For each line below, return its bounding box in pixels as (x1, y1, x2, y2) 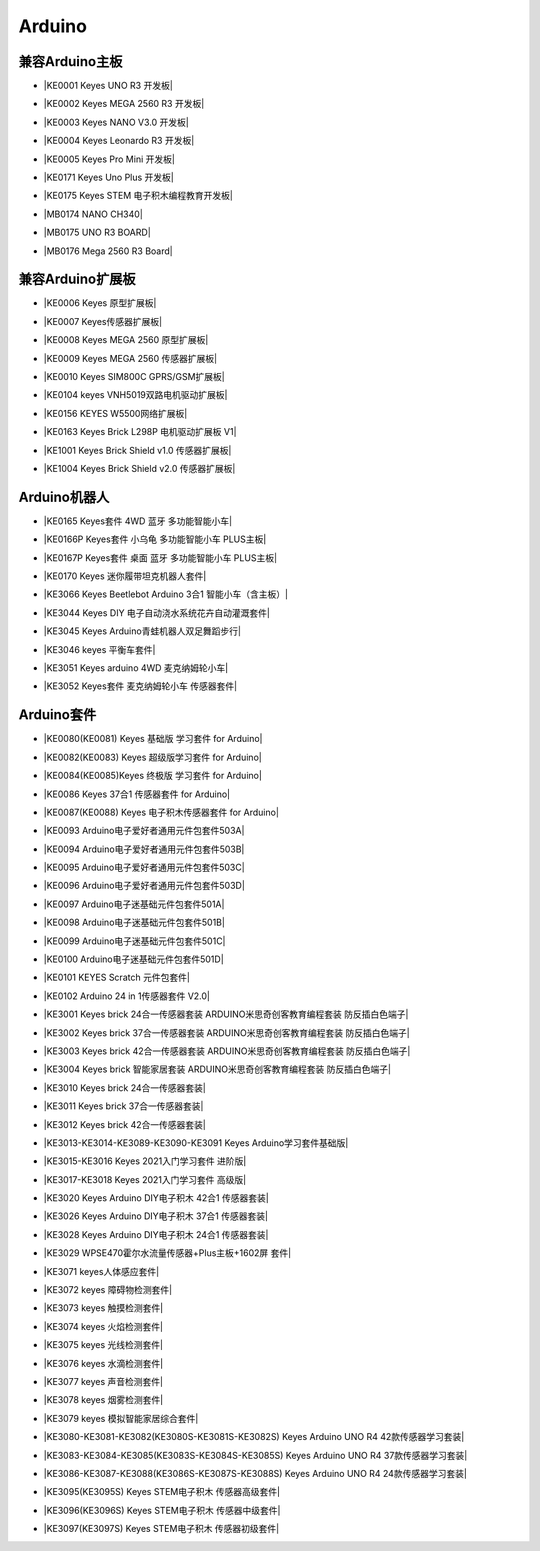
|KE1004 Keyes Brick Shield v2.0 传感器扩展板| (43, 463, 236, 474)
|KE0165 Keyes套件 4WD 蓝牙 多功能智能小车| (43, 515, 233, 527)
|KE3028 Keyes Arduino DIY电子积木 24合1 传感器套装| (43, 1228, 269, 1240)
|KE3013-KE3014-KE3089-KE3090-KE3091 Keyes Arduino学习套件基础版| (43, 1136, 349, 1149)
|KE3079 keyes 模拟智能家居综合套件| (43, 1412, 199, 1424)
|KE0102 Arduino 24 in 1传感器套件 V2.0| (43, 990, 210, 1002)
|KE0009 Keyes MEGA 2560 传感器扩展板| (43, 352, 218, 364)
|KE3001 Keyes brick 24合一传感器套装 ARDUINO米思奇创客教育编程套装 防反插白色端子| (43, 1008, 409, 1020)
